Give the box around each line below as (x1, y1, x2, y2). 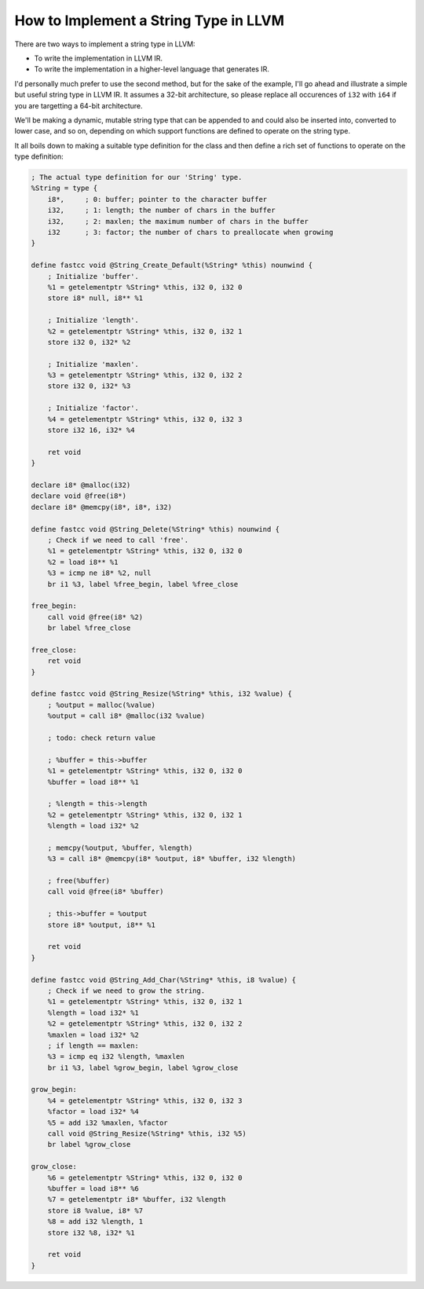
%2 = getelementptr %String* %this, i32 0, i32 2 (47, 1020, 243, 1028)
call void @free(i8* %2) (47, 613, 144, 621)
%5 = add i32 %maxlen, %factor (47, 1118, 168, 1127)
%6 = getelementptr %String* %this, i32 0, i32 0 (47, 1173, 243, 1182)
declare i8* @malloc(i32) (31, 480, 131, 489)
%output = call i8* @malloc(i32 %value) (47, 712, 206, 720)
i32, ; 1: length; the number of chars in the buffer (47, 206, 276, 215)
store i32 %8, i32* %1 (47, 1228, 135, 1237)
